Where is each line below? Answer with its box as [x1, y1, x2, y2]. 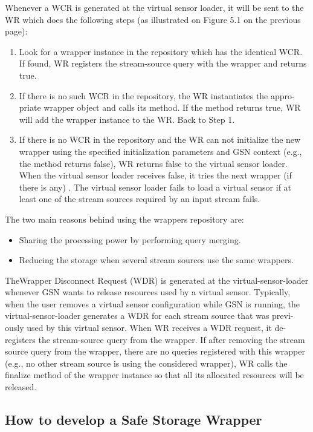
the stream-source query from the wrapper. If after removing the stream [38, 333, 305, 345]
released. [5, 381, 37, 393]
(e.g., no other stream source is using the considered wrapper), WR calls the [5, 356, 288, 369]
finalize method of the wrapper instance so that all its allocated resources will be [5, 368, 304, 381]
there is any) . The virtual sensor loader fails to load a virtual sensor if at [19, 180, 292, 193]
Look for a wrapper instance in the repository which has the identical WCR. [19, 45, 303, 57]
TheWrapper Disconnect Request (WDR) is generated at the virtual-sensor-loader [5, 273, 309, 286]
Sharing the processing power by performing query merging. [19, 233, 241, 246]
